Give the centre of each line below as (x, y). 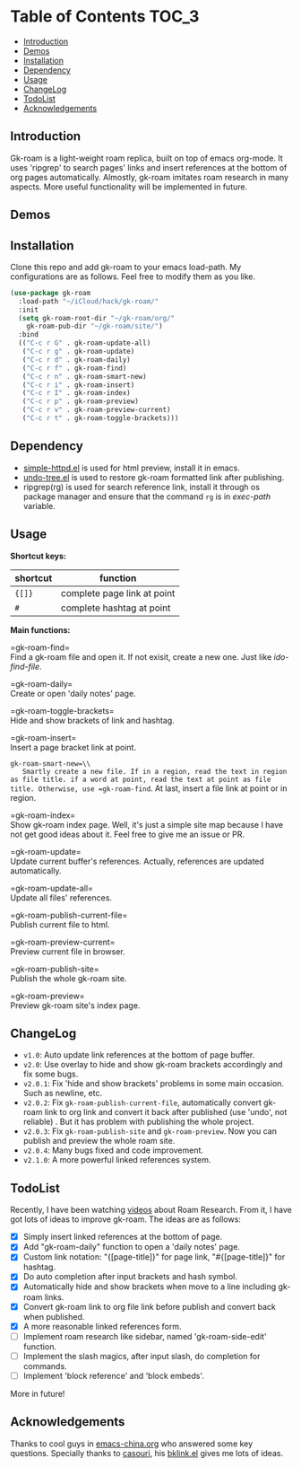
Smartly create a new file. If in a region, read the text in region (155, 771)
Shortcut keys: (38, 556)
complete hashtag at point (116, 608)
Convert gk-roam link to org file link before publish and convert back (150, 1306)
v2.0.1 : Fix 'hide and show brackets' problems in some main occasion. (154, 1084)
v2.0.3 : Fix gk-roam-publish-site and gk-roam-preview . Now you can (150, 1131)
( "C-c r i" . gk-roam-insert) (78, 385)
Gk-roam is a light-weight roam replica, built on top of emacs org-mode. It (146, 158)
